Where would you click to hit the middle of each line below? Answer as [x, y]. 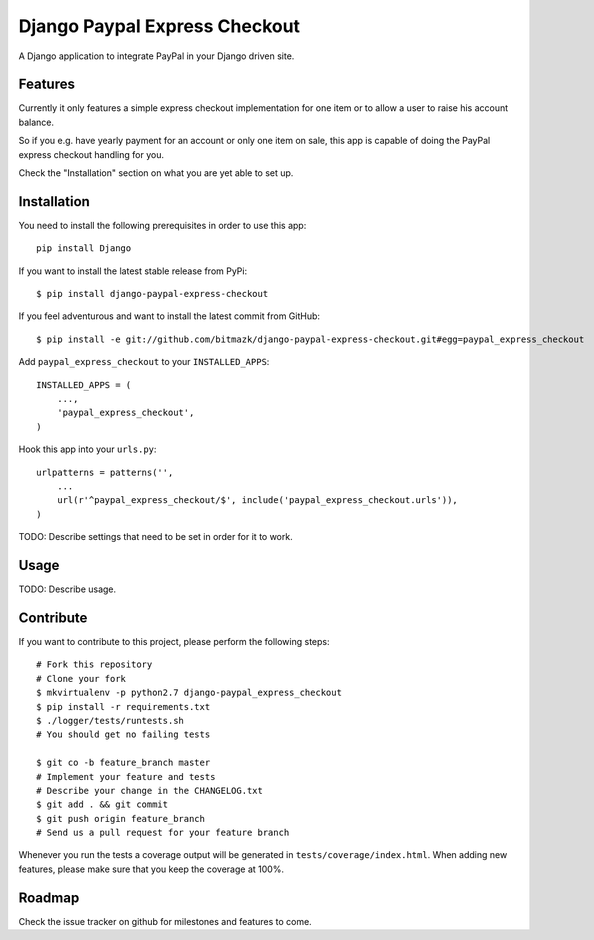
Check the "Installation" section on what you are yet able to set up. [156, 173]
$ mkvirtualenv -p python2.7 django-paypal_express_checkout [189, 693]
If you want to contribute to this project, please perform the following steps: [174, 641]
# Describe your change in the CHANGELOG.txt [150, 790]
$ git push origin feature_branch [120, 818]
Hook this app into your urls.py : [87, 449]
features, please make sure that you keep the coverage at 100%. [151, 869]
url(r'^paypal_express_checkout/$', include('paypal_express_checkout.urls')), [257, 500]
